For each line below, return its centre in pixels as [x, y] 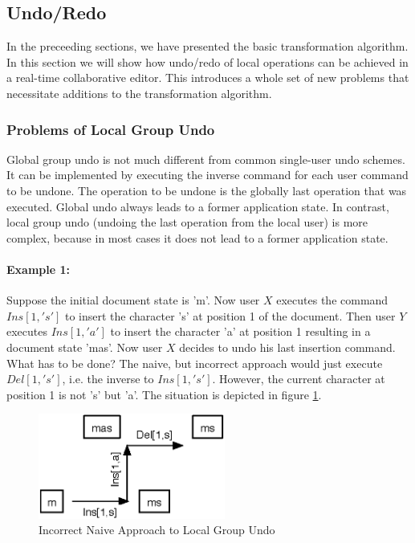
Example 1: [38, 269]
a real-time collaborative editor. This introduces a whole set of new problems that [208, 78]
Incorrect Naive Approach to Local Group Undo [157, 530]
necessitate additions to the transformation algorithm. [139, 93]
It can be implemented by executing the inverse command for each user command [207, 175]
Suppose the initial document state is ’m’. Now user [133, 300]
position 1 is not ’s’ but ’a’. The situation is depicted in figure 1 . [164, 394]
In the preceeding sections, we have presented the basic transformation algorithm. [207, 46]
